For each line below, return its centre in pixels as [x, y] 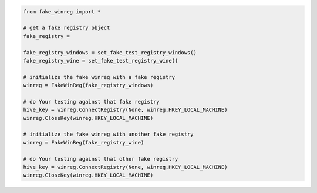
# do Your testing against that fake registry [91, 101]
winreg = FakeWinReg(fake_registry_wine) [84, 142]
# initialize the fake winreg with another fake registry [108, 134]
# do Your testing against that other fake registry [101, 159]
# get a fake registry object [67, 28]
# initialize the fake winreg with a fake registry [99, 77]
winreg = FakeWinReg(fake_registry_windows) [88, 85]
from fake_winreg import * [62, 11]
